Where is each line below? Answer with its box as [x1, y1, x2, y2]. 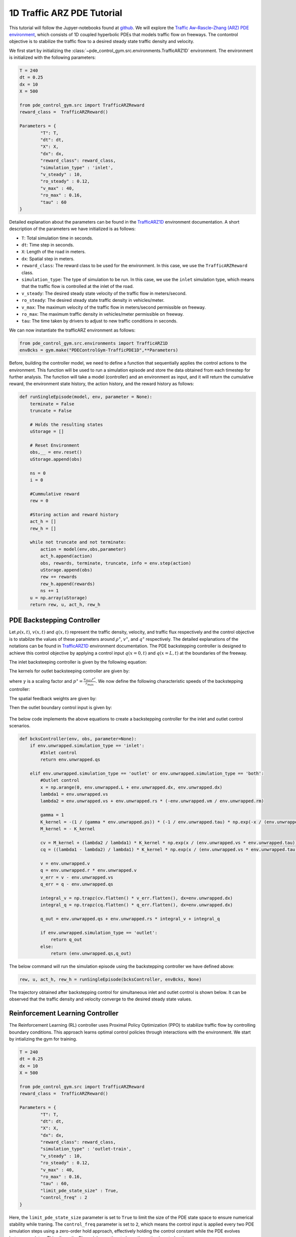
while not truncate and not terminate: [30, 539, 127, 545]
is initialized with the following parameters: [9, 54, 96, 60]
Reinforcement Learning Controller [9, 1009, 119, 1018]
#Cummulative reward [30, 491, 80, 497]
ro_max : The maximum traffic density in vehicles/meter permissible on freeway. [21, 311, 184, 317]
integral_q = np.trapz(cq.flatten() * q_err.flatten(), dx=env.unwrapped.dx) [40, 902, 233, 908]
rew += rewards [40, 574, 77, 580]
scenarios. [9, 722, 31, 728]
